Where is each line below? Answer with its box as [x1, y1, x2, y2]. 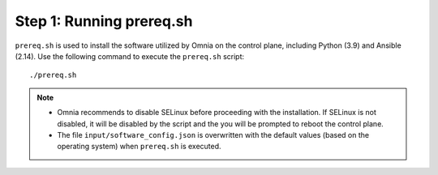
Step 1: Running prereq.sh [15, 12, 193, 30]
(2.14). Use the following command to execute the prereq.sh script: [15, 51, 245, 61]
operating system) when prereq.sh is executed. [57, 142, 222, 152]
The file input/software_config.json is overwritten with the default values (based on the [57, 130, 369, 139]
